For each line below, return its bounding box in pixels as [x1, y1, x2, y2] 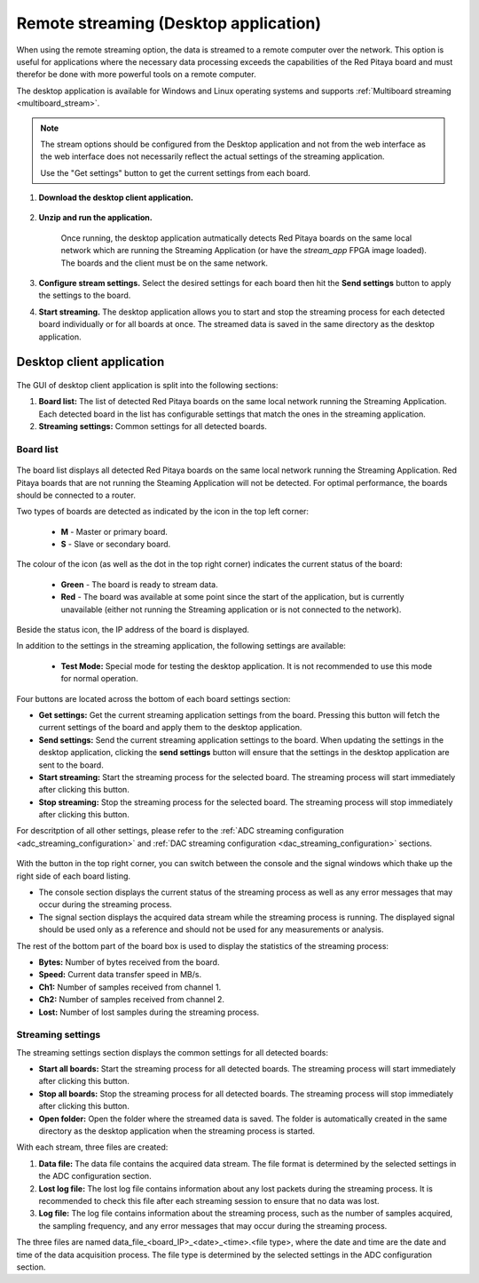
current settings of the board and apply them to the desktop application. [38, 722, 302, 733]
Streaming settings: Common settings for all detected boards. [38, 421, 268, 432]
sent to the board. [38, 760, 104, 770]
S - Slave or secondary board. [60, 538, 171, 550]
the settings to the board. [38, 290, 131, 301]
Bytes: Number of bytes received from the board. [38, 957, 220, 968]
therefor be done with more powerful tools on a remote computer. [16, 69, 256, 80]
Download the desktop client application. [38, 192, 194, 203]
